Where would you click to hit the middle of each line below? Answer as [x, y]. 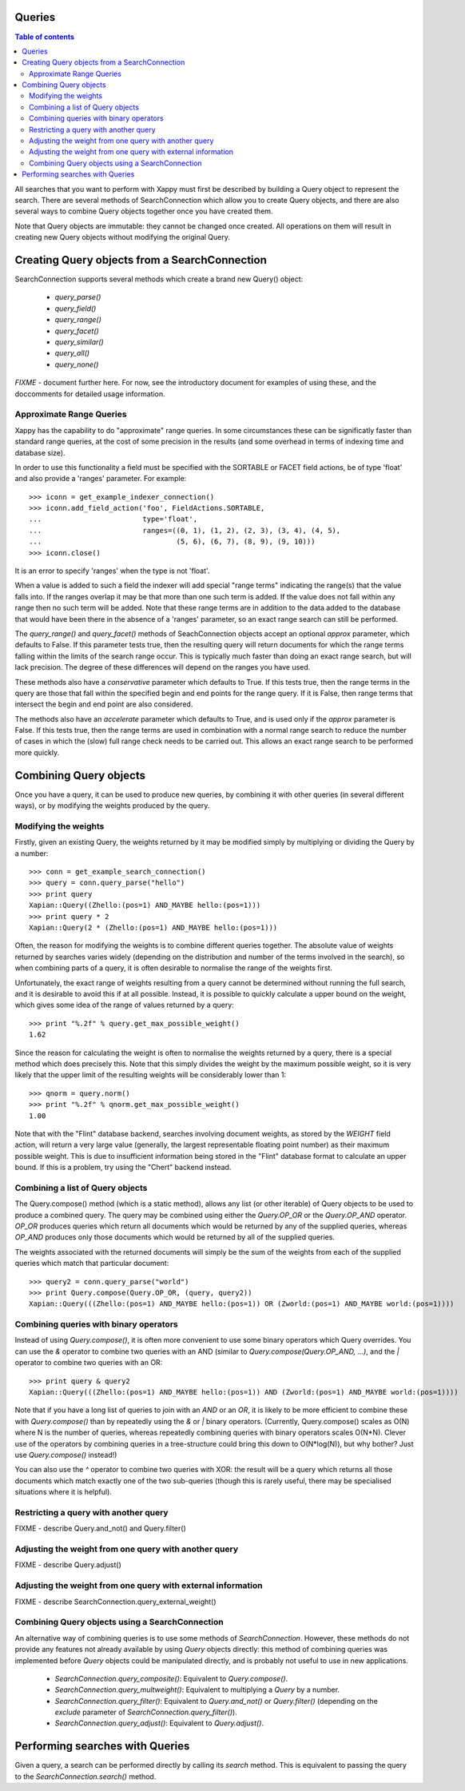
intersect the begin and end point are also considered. [104, 704]
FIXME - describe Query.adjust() [68, 1565]
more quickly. [37, 752]
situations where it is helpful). [63, 1492]
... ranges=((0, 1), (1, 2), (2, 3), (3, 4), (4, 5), [185, 530]
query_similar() [79, 342]
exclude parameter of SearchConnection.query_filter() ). [146, 1712]
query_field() [76, 308]
